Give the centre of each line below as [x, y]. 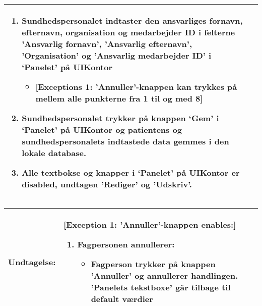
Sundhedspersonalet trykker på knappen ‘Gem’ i [120, 118]
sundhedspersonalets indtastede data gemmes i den [125, 141]
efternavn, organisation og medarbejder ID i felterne [128, 32]
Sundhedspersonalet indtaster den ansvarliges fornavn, [132, 20]
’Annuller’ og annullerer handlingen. [165, 275]
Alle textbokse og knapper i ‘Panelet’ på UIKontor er [131, 172]
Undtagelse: [32, 262]
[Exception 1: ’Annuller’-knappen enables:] [150, 224]
